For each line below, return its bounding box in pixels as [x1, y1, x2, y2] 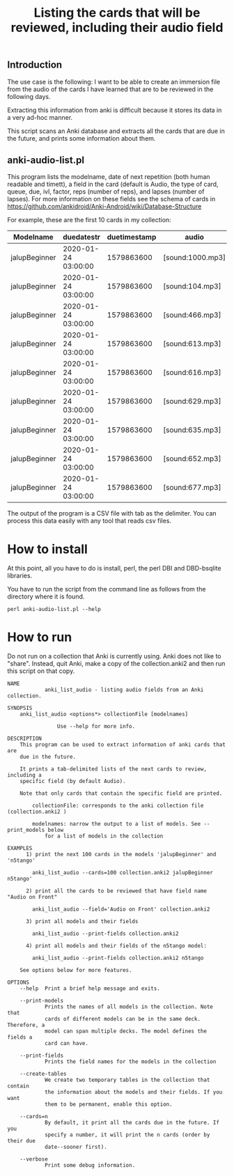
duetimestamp [107, 232, 157, 242]
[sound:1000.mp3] [163, 253, 226, 263]
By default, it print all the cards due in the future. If [44, 1120, 219, 1127]
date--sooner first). [44, 1144, 108, 1151]
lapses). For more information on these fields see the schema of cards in [7, 195, 216, 203]
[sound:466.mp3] [163, 310, 221, 320]
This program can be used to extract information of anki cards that [19, 741, 226, 748]
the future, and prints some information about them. [7, 134, 156, 142]
